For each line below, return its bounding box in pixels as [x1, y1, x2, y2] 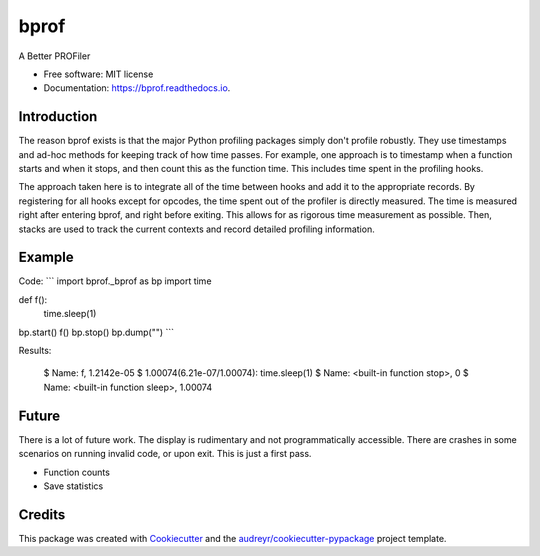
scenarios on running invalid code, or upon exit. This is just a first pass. [18, 448, 312, 460]
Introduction [18, 108, 98, 125]
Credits [18, 506, 66, 523]
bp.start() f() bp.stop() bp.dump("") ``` [18, 326, 175, 338]
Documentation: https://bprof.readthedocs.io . [43, 82, 231, 94]
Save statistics [43, 480, 104, 492]
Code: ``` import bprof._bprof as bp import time [18, 275, 212, 287]
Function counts [43, 466, 110, 478]
